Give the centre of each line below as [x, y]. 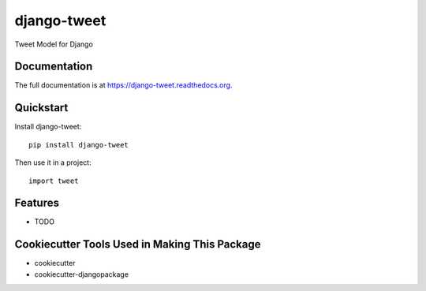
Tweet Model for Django [54, 44]
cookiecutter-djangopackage [82, 274]
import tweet [54, 181]
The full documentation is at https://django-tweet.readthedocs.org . [123, 85]
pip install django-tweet [79, 145]
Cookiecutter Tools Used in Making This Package [138, 244]
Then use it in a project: [53, 162]
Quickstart [41, 108]
